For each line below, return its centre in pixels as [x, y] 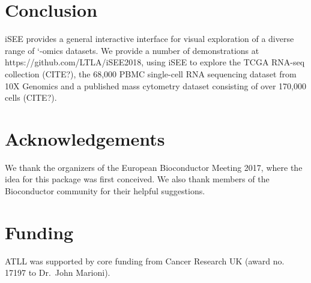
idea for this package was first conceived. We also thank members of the [137, 179]
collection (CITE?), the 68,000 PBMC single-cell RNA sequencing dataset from [151, 73]
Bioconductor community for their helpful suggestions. [105, 191]
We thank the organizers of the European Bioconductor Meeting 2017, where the [154, 167]
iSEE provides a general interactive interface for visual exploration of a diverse [149, 39]
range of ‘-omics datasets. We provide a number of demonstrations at [132, 50]
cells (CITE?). [31, 97]
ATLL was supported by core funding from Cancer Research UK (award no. [145, 261]
